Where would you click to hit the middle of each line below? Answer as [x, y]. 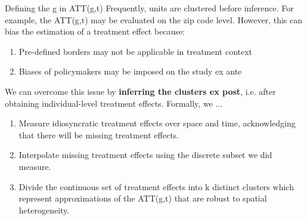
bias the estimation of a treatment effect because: [95, 31]
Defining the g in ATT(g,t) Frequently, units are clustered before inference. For [149, 8]
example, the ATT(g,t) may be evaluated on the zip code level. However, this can [153, 19]
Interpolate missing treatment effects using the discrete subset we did [145, 155]
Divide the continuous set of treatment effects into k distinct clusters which [156, 186]
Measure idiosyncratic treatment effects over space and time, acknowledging [157, 123]
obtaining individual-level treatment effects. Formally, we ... [114, 103]
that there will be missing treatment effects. [99, 134]
